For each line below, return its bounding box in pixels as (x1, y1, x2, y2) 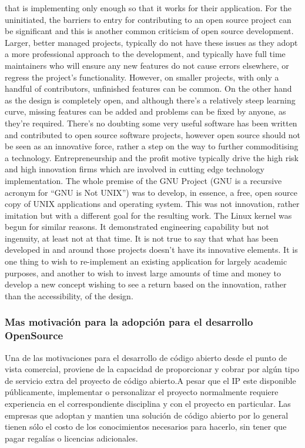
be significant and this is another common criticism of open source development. (5, 25, 294, 37)
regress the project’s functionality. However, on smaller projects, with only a (5, 71, 279, 83)
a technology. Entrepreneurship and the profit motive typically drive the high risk (5, 151, 299, 163)
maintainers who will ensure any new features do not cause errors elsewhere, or (5, 59, 289, 71)
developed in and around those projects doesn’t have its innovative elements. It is (5, 243, 298, 256)
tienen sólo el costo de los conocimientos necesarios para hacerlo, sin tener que (5, 420, 287, 433)
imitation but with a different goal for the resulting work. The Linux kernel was (5, 209, 292, 221)
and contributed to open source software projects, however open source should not (5, 128, 301, 141)
